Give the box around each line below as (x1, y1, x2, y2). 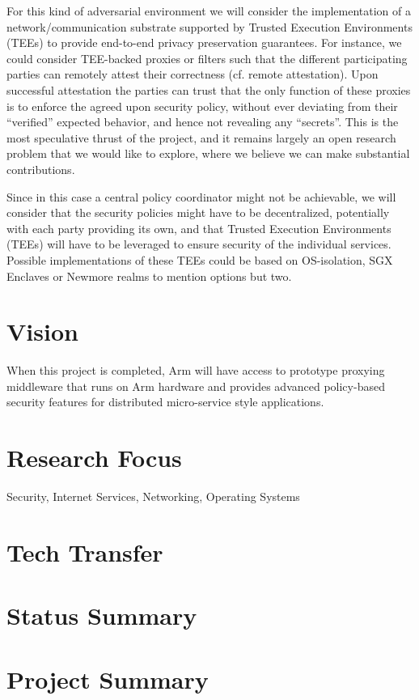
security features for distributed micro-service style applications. (6, 393, 324, 410)
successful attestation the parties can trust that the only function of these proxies (6, 81, 411, 98)
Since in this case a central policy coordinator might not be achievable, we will (6, 188, 396, 205)
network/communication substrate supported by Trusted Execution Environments (6, 18, 413, 35)
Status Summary (6, 599, 197, 632)
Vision (6, 315, 78, 348)
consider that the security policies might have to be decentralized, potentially (6, 204, 390, 221)
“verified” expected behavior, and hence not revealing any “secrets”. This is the (6, 113, 399, 130)
